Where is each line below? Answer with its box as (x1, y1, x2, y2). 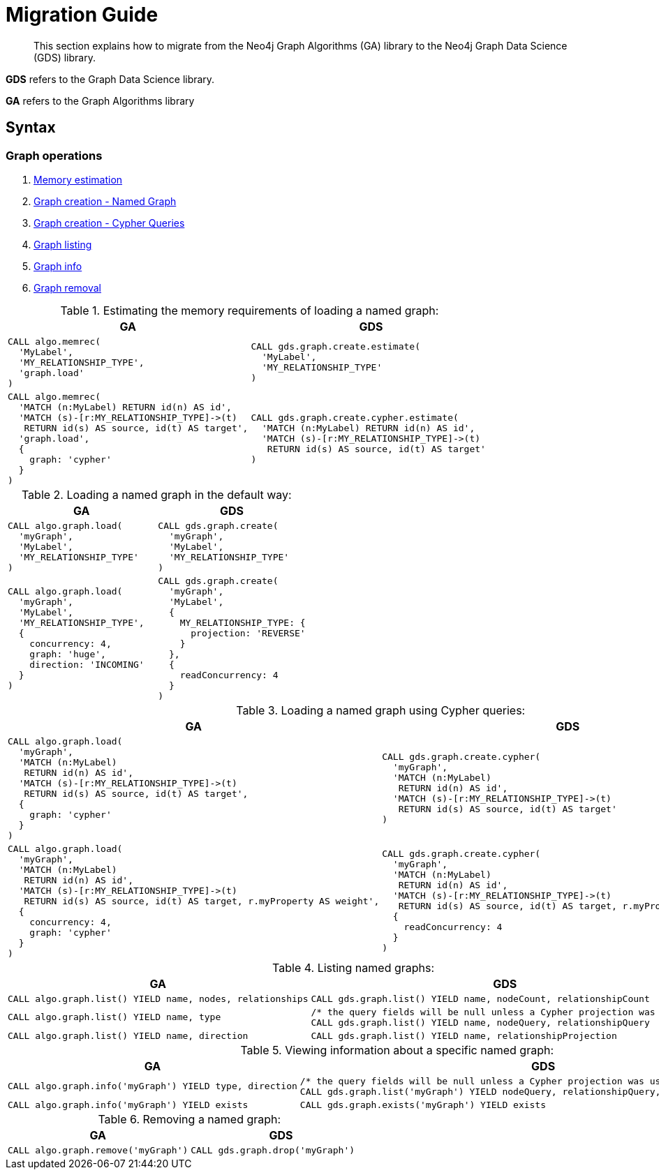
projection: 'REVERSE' (191, 627, 306, 638)
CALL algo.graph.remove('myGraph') (8, 1144, 188, 1155)
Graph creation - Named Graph (34, 195, 177, 207)
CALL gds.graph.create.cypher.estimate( (251, 412, 459, 423)
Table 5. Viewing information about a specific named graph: (240, 1042, 554, 1057)
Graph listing (34, 238, 92, 250)
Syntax (6, 119, 56, 137)
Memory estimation (34, 173, 123, 186)
